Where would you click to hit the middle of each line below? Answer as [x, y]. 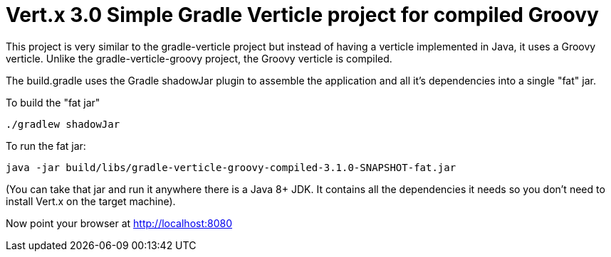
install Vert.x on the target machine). [91, 201]
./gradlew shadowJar [63, 124]
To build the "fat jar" [53, 102]
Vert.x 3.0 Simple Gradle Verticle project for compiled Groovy [302, 15]
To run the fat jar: [46, 146]
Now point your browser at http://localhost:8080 [119, 223]
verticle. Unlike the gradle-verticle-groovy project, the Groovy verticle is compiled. [199, 58]
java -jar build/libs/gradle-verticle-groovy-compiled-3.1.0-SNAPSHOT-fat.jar [231, 167]
